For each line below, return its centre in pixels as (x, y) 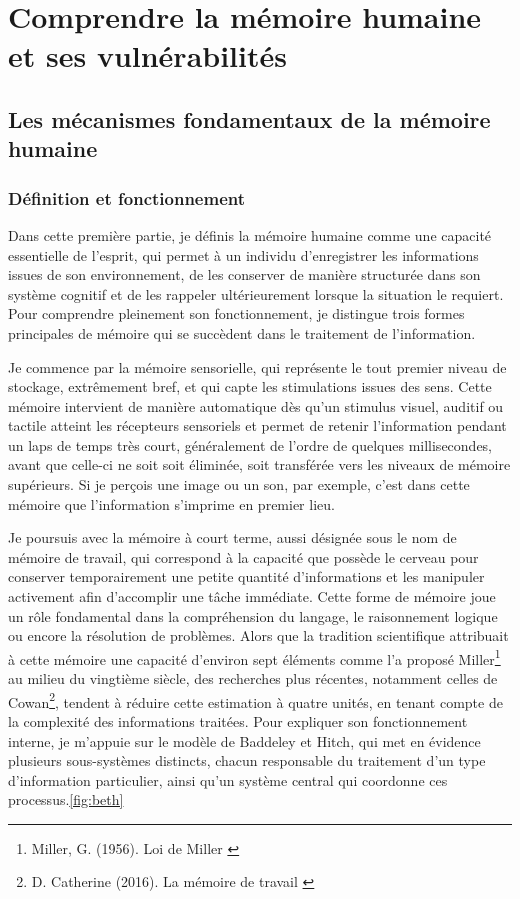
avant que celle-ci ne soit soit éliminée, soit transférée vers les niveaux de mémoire (259, 464)
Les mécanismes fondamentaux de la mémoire (249, 118)
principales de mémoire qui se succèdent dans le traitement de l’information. (242, 332)
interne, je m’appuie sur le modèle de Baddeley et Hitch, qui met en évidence (244, 740)
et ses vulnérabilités (147, 55)
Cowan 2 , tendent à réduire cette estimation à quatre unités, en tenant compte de (255, 700)
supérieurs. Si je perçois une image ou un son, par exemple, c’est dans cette (239, 484)
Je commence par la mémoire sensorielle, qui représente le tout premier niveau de (257, 366)
